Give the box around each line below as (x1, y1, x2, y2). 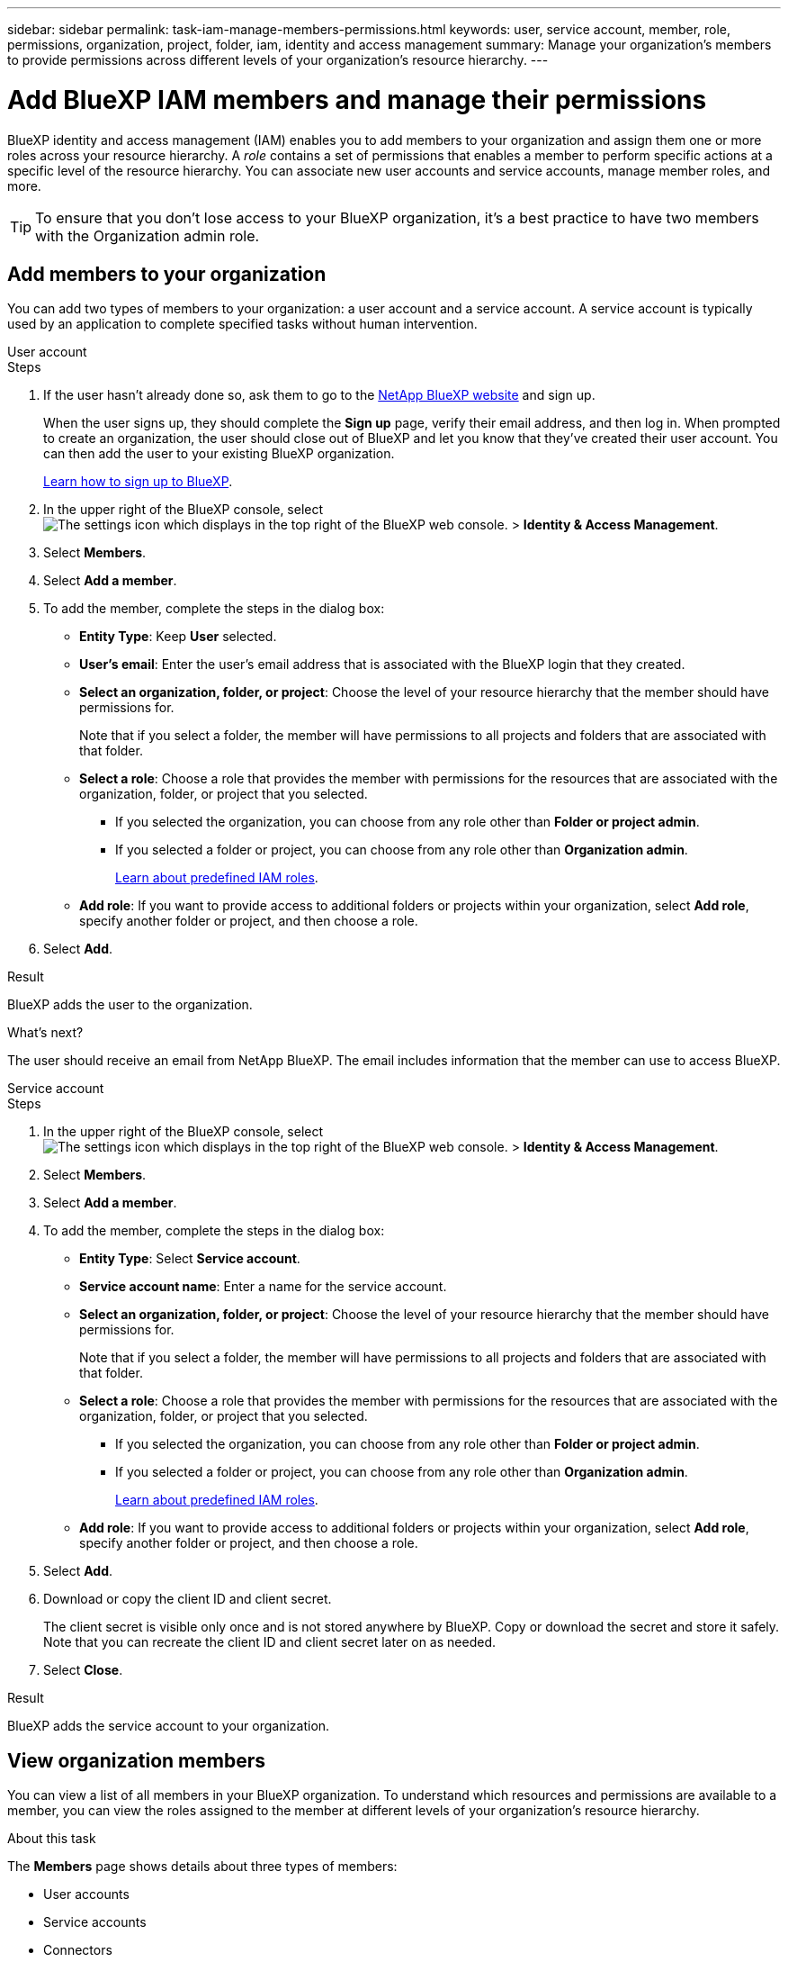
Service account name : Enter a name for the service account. (79, 1279, 447, 1295)
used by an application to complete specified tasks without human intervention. (7, 316, 478, 332)
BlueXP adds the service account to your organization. (7, 1718, 330, 1734)
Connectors (43, 1942, 112, 1958)
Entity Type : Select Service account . (79, 1251, 300, 1267)
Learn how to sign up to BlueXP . (43, 474, 233, 490)
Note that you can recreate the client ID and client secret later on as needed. (43, 1634, 496, 1650)
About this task (7, 1831, 96, 1847)
